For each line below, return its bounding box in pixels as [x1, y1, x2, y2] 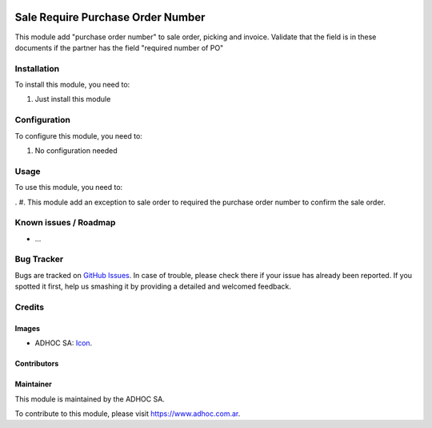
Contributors [14, 359, 59, 369]
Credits [14, 301, 44, 313]
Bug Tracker [14, 253, 64, 264]
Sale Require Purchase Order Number [14, 10, 206, 24]
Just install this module [34, 95, 111, 104]
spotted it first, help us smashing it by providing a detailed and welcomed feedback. [14, 281, 291, 292]
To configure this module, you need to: [14, 131, 143, 140]
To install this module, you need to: [14, 80, 130, 90]
